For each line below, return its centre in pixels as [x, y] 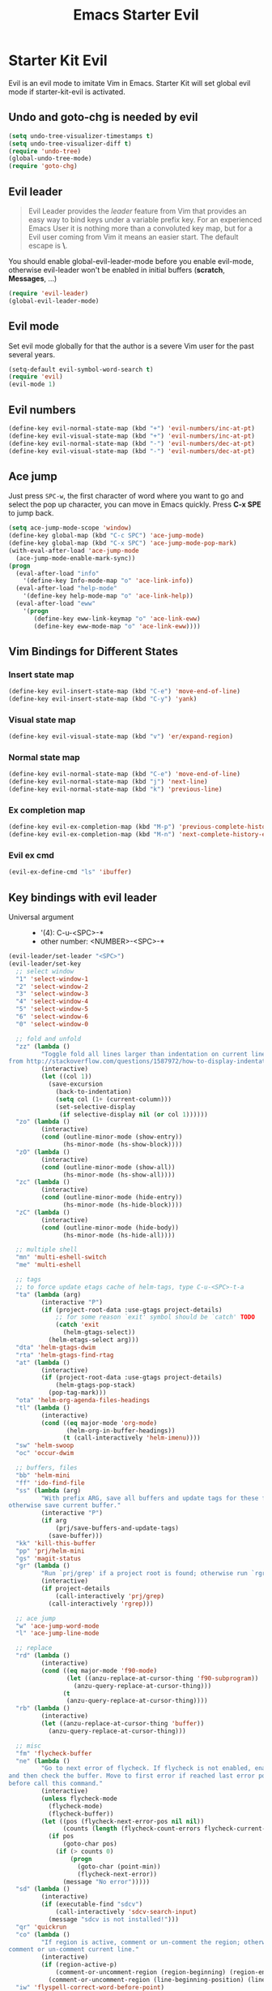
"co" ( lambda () [43, 1934]
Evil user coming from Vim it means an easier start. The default [133, 236]
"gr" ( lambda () [43, 1566]
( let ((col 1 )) [66, 1077]
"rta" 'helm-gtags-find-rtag [65, 1355]
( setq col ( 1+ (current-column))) [114, 1099]
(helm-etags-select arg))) [93, 1340]
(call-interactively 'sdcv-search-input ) [126, 1912]
